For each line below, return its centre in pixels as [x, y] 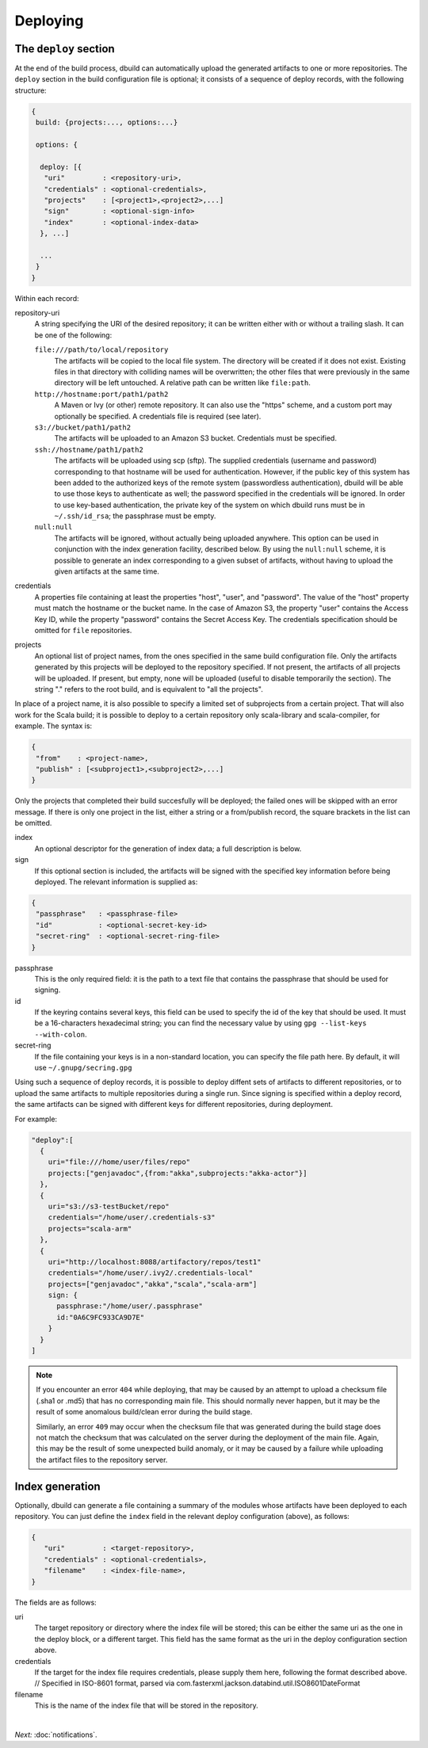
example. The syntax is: [53, 726]
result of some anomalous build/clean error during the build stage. [144, 1412]
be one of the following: [73, 335]
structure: [31, 90]
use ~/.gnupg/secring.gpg [83, 1068]
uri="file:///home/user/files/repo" [119, 1162]
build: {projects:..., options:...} [107, 122]
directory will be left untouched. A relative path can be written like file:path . [182, 383]
